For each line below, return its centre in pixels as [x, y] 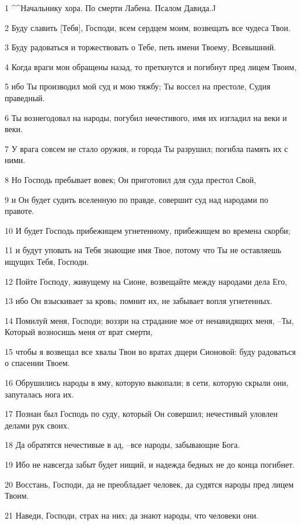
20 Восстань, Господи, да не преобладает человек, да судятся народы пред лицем [149, 484]
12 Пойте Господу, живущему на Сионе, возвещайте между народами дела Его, [146, 281]
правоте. [20, 211]
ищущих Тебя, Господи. [47, 261]
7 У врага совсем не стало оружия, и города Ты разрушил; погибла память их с [146, 148]
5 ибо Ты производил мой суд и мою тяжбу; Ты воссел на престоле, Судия [138, 86]
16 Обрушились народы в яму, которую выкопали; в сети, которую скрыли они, [147, 383]
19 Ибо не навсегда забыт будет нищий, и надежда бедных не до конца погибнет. [150, 464]
